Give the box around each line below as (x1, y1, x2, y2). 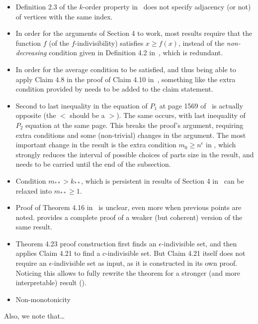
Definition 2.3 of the (15, 1, 77, 11)
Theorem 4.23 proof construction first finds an (15, 238, 157, 248)
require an (15, 258, 47, 268)
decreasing (15, 47, 47, 58)
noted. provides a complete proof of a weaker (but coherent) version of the (15, 212, 243, 222)
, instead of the (178, 37, 225, 48)
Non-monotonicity (15, 294, 71, 304)
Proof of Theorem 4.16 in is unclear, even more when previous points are (15, 202, 242, 213)
